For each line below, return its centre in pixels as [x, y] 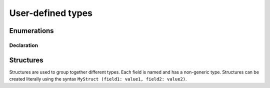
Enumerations [32, 31]
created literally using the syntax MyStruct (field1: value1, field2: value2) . [98, 79]
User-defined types [51, 13]
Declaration [24, 45]
